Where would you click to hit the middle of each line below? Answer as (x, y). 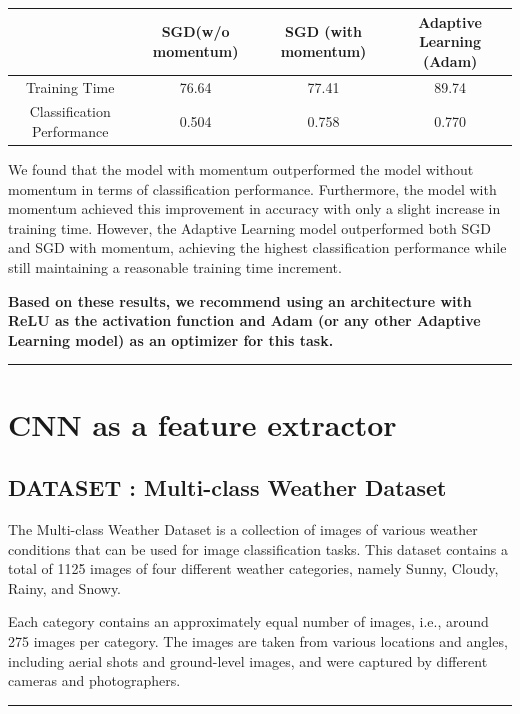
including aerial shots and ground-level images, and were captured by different (248, 660)
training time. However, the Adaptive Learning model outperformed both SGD (249, 227)
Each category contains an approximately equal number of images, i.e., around (248, 621)
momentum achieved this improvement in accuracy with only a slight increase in (254, 208)
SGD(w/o (195, 31)
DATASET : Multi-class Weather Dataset (227, 487)
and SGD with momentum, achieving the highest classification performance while (257, 247)
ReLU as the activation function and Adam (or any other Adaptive (244, 320)
